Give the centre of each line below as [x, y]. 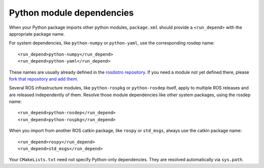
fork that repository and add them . [44, 79]
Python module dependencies [71, 13]
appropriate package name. [37, 34]
